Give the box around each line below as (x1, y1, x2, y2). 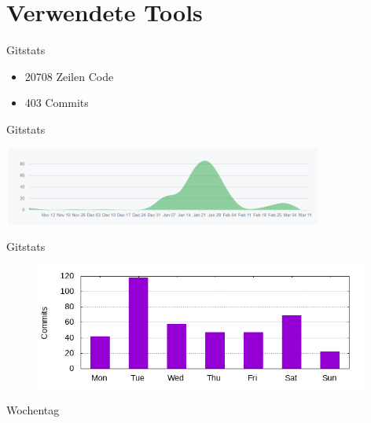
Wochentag (6, 402, 60, 418)
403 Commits (24, 94, 89, 111)
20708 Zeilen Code (24, 68, 114, 84)
